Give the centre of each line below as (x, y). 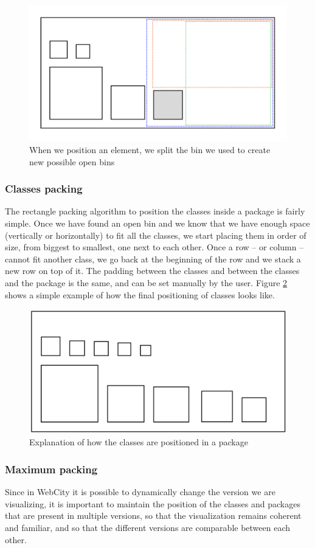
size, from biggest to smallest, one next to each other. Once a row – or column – (154, 247)
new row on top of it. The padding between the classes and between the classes (152, 271)
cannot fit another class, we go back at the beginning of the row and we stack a (153, 259)
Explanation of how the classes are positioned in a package (139, 442)
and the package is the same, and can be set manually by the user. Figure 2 (146, 282)
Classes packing (44, 189)
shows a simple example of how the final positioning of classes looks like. (140, 294)
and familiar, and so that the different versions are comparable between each (148, 527)
